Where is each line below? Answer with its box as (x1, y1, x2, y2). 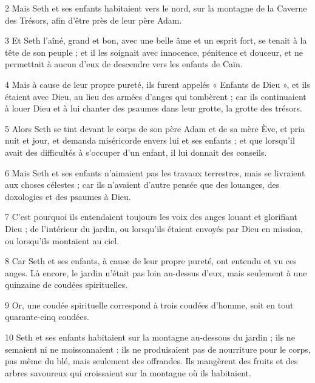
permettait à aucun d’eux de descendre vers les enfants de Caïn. (5, 58, 243, 70)
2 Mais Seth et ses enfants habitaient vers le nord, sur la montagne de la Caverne (5, 2, 307, 14)
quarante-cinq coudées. (5, 310, 89, 323)
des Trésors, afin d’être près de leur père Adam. (5, 13, 182, 26)
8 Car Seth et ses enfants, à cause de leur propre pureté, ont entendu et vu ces (5, 255, 297, 267)
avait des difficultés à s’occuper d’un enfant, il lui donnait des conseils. (5, 145, 267, 158)
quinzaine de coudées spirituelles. (5, 278, 128, 291)
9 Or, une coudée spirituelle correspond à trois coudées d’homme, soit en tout (5, 298, 294, 311)
